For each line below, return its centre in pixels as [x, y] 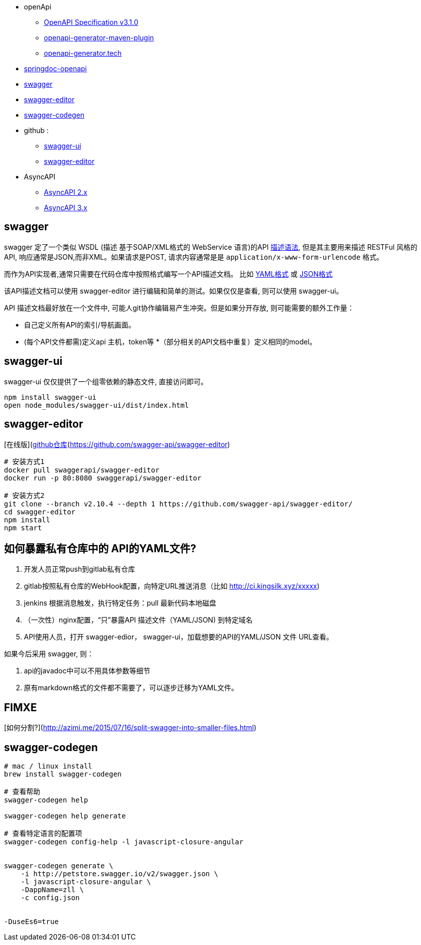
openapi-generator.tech [83, 53]
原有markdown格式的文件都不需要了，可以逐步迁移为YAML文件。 [131, 688]
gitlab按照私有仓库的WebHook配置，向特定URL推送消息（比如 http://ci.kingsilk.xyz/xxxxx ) [172, 586]
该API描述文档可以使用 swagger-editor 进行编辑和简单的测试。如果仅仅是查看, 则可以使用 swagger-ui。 [174, 291]
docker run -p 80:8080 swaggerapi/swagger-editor [103, 478]
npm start [23, 528]
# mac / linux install [48, 766]
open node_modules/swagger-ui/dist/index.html [96, 405]
